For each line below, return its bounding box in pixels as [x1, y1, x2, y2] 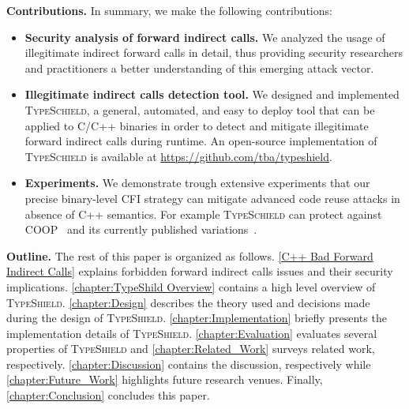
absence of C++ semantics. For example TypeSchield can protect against [24, 205, 382, 222]
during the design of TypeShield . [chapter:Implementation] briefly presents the [6, 310, 387, 326]
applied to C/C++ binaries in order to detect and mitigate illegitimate [24, 117, 369, 133]
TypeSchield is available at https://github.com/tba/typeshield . [24, 148, 332, 164]
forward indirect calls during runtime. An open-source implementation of [24, 133, 377, 149]
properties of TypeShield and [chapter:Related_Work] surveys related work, [6, 340, 375, 357]
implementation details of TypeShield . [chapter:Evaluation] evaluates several [6, 325, 377, 341]
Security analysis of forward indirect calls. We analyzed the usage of [24, 28, 385, 45]
